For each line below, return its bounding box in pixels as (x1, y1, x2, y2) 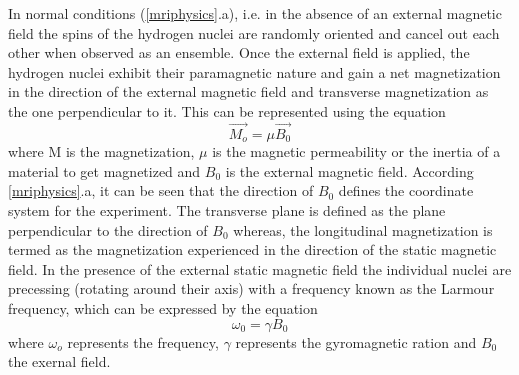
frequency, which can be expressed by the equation (8, 297, 318, 318)
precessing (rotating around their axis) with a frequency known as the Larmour (8, 278, 495, 299)
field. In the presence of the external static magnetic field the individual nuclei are (8, 258, 512, 279)
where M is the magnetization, (8, 141, 195, 162)
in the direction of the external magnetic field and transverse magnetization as (8, 81, 489, 102)
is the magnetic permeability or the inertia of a (212, 141, 501, 162)
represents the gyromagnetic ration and (235, 331, 477, 352)
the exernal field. (8, 351, 111, 372)
